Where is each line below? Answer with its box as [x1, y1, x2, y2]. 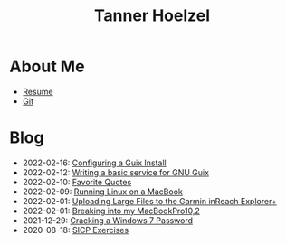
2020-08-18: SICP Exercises [22, 224, 129, 235]
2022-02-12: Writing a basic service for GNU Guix [22, 166, 210, 177]
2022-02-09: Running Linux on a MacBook [22, 186, 183, 197]
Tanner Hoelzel [93, 5, 211, 26]
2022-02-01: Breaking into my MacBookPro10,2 [22, 205, 201, 216]
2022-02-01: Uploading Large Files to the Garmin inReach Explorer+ [22, 195, 278, 206]
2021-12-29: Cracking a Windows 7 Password [22, 214, 193, 226]
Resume [22, 86, 53, 97]
